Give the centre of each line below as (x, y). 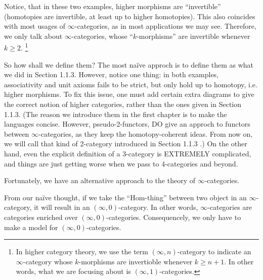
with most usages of (35, 26)
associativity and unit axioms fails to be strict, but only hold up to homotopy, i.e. (131, 84)
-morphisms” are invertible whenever (193, 36)
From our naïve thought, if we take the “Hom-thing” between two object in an (125, 197)
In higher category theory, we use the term (82, 251)
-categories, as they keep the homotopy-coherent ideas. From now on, (146, 133)
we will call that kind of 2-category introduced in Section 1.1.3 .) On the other (126, 144)
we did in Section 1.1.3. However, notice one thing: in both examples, (112, 74)
